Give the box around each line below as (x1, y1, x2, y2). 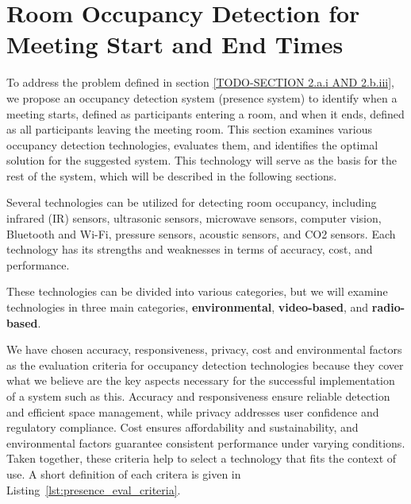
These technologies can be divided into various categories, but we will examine (6, 283, 388, 300)
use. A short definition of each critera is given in (6, 465, 241, 482)
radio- (371, 299, 405, 316)
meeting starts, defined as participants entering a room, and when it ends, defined (6, 105, 405, 122)
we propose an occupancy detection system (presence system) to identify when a (6, 89, 398, 106)
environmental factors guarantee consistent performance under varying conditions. (6, 434, 405, 451)
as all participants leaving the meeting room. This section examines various (6, 121, 372, 138)
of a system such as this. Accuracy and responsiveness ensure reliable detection (6, 388, 390, 404)
